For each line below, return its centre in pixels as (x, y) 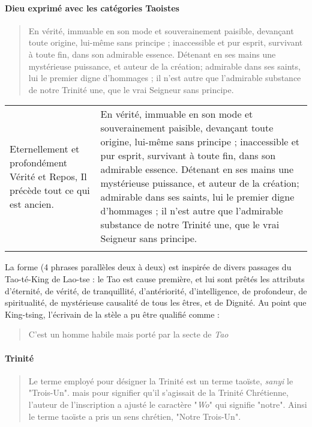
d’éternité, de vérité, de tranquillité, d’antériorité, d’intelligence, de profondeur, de (156, 290)
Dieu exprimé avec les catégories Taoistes (92, 8)
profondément (39, 162)
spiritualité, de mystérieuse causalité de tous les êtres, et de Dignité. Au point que (156, 302)
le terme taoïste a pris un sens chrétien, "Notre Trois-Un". (135, 416)
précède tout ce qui (50, 190)
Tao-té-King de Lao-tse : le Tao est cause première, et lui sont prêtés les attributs (155, 278)
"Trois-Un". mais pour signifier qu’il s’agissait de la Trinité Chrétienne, (158, 392)
